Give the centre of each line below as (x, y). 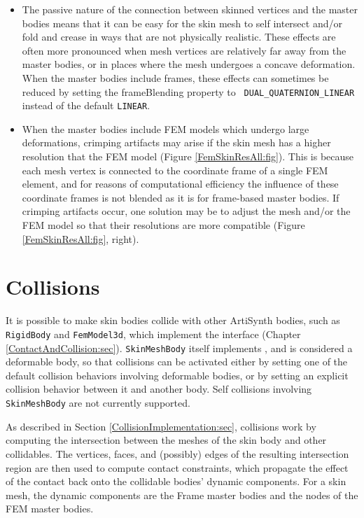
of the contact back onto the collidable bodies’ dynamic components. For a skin (176, 481)
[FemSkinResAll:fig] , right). (80, 238)
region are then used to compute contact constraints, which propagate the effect (177, 467)
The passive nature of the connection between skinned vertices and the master (190, 9)
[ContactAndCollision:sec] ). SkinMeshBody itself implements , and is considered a (179, 348)
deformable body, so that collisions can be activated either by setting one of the (177, 362)
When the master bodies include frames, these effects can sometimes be (175, 77)
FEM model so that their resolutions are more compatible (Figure (163, 225)
